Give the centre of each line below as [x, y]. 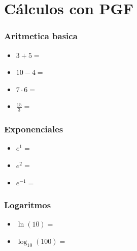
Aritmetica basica [41, 36]
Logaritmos [28, 205]
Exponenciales [34, 129]
